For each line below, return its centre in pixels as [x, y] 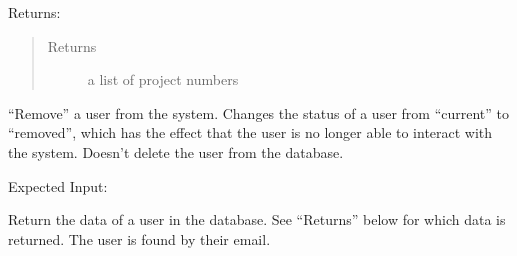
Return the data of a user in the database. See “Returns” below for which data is [257, 219]
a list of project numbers [163, 79]
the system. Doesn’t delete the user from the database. [176, 151]
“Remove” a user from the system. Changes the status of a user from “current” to [258, 112]
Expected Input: [58, 185]
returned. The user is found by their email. [139, 238]
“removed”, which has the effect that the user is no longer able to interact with [250, 132]
